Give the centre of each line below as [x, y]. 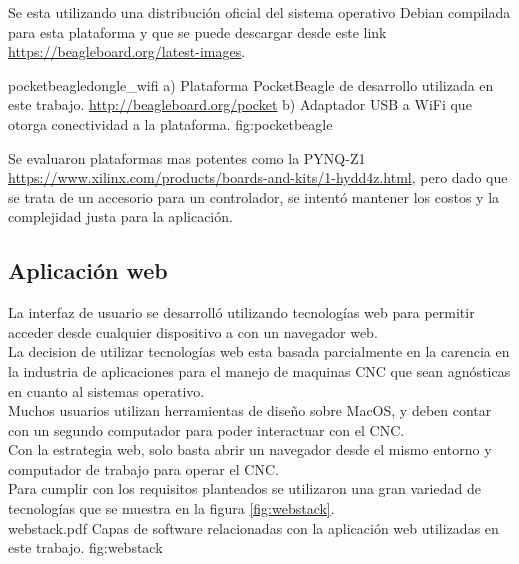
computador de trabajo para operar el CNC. [143, 468]
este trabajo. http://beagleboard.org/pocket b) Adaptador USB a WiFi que [240, 104]
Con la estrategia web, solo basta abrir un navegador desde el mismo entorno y [250, 449]
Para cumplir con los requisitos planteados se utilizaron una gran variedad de [244, 488]
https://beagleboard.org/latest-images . [127, 51]
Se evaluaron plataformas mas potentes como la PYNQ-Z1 [187, 157]
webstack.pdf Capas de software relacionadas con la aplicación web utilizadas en [253, 527]
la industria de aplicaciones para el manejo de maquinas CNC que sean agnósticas [259, 370]
